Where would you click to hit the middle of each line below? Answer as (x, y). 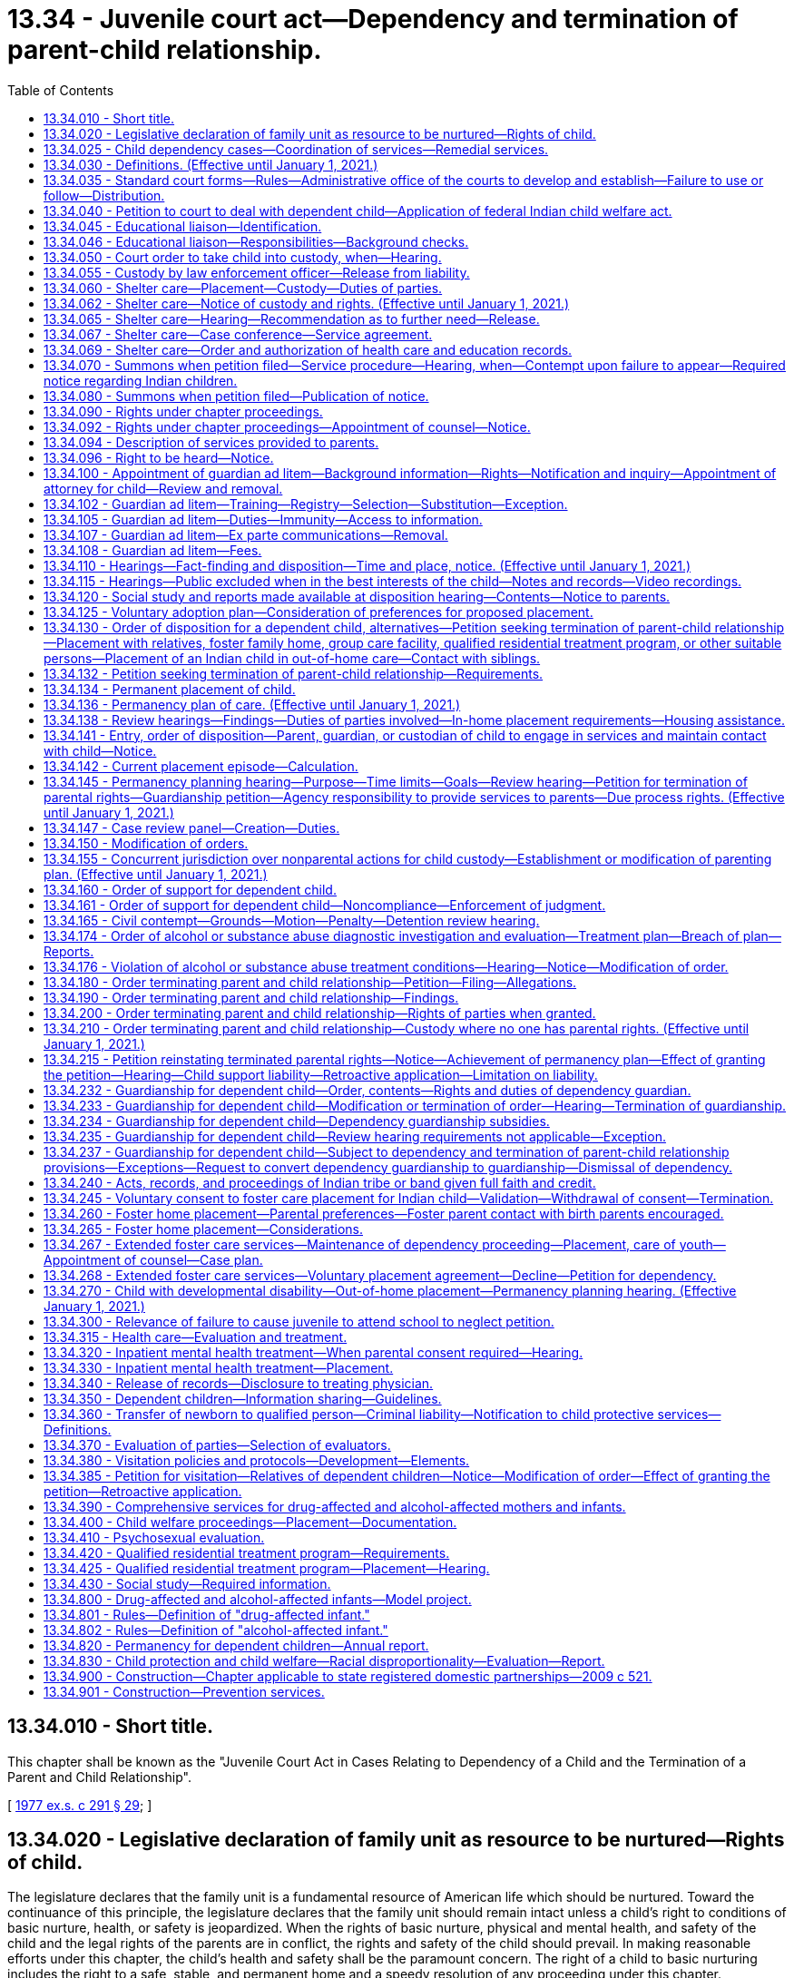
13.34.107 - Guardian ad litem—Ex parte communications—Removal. (246, 534)
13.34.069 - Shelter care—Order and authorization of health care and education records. (308, 349)
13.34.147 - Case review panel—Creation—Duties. (192, 827)
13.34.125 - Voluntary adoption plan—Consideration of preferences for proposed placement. (319, 612)
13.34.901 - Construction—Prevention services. (184, 1691)
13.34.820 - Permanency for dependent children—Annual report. (236, 1645)
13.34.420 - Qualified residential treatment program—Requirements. (247, 1552)
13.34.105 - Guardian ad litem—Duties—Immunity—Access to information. (263, 519)
